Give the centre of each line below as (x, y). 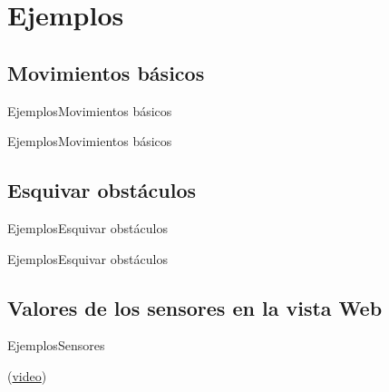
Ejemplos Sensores (56, 345)
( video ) (27, 375)
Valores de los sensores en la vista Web (195, 307)
